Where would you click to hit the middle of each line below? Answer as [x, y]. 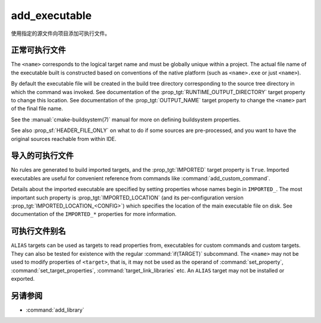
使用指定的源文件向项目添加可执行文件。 [60, 33]
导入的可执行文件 [42, 156]
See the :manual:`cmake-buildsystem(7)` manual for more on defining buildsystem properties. [126, 120]
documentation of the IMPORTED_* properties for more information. [94, 214]
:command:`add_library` [55, 310]
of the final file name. [37, 109]
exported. [23, 278]
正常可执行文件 [38, 50]
